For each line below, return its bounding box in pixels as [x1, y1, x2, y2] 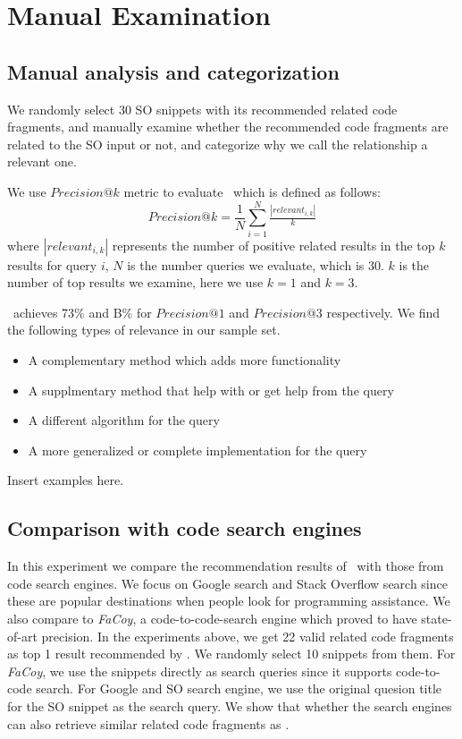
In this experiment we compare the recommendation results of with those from [7, 556, 444, 575]
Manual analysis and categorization [7, 57, 340, 85]
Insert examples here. [7, 471, 124, 489]
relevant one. [7, 152, 77, 171]
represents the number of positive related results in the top [112, 235, 435, 254]
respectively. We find [326, 302, 441, 321]
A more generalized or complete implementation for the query [28, 440, 367, 459]
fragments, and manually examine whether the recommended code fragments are [7, 117, 449, 136]
